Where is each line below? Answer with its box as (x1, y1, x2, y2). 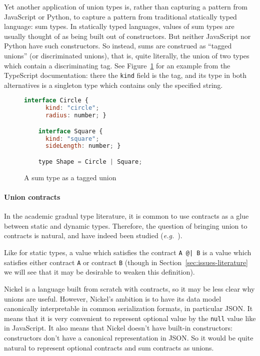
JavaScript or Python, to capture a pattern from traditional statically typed (4, 11, 237, 21)
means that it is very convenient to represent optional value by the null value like (4, 313, 256, 323)
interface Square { (38, 127, 103, 135)
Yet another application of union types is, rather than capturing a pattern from (4, 1, 247, 11)
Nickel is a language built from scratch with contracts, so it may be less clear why (4, 283, 255, 294)
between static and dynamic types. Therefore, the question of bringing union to (4, 220, 247, 231)
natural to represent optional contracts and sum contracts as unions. (4, 342, 214, 353)
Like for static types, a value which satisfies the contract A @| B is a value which (4, 247, 251, 258)
